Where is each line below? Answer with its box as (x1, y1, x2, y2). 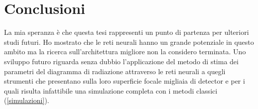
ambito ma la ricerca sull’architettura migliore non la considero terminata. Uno (4, 46, 246, 57)
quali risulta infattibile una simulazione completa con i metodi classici (4, 85, 218, 96)
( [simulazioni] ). (4, 95, 49, 106)
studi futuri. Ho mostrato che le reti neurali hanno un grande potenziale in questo (4, 36, 254, 47)
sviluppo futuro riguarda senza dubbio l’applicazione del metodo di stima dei (4, 56, 239, 66)
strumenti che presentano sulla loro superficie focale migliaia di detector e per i (4, 76, 245, 86)
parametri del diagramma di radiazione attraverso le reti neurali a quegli (4, 66, 226, 76)
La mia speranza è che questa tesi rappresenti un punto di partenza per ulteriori (4, 27, 249, 37)
